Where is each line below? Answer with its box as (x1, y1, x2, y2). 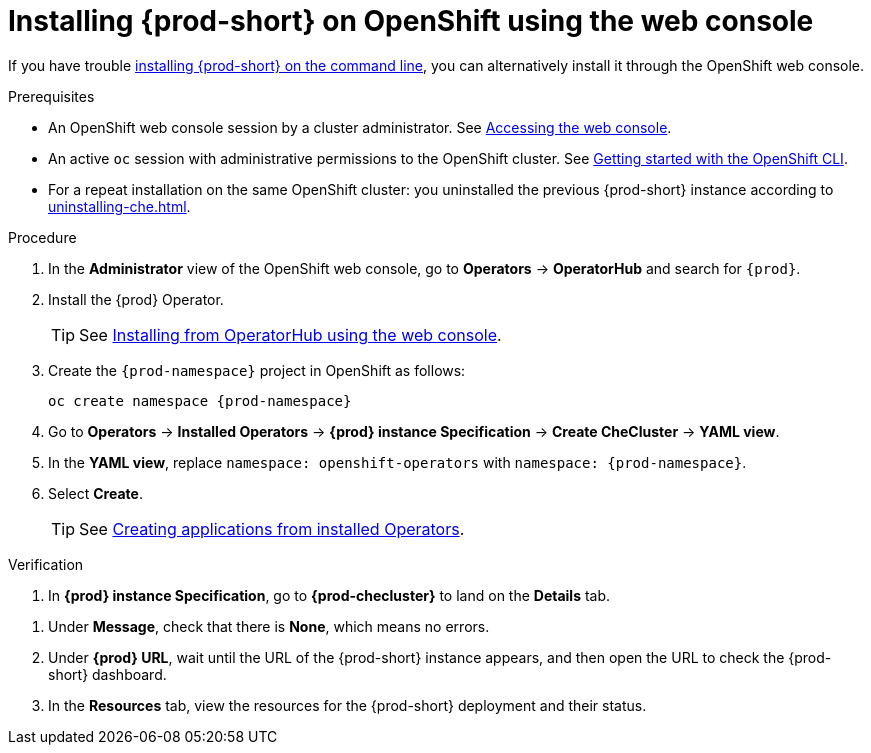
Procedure (8, 228, 77, 246)
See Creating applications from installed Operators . (79, 518, 465, 539)
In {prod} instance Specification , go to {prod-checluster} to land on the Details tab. (48, 586, 611, 604)
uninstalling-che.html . (48, 197, 191, 215)
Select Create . (48, 484, 143, 502)
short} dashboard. (48, 665, 167, 683)
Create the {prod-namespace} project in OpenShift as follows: (48, 361, 466, 379)
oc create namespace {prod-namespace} (48, 392, 352, 409)
